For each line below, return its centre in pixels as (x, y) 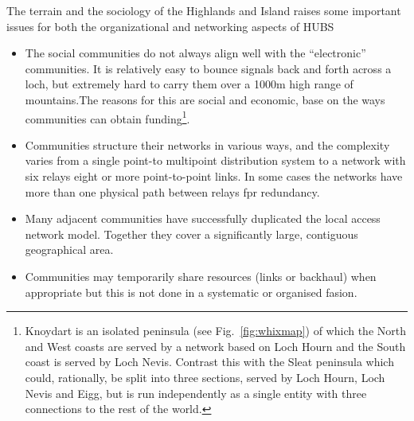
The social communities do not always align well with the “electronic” (195, 53)
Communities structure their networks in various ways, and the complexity (207, 144)
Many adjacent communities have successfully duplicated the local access (203, 218)
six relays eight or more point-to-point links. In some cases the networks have (214, 176)
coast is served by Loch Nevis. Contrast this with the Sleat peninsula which (209, 362)
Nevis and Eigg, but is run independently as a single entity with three (196, 393)
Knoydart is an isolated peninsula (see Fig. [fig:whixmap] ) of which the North (215, 331)
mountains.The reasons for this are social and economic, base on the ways (205, 99)
